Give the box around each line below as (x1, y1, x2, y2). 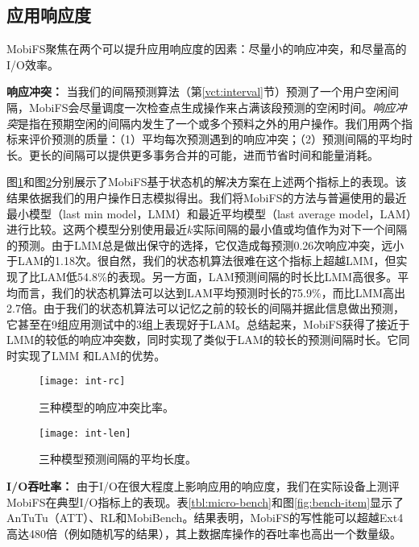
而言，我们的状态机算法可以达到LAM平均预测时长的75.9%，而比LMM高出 (17, 284, 406, 300)
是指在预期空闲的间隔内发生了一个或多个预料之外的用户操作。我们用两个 (18, 114, 401, 131)
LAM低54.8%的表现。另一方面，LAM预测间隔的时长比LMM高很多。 (39, 267, 398, 284)
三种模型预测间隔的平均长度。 (39, 450, 197, 467)
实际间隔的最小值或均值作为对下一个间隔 (193, 221, 408, 238)
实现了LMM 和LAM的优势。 (17, 346, 166, 363)
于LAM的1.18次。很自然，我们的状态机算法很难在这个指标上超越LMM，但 (6, 252, 396, 269)
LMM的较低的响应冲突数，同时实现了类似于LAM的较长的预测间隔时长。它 (6, 331, 399, 348)
